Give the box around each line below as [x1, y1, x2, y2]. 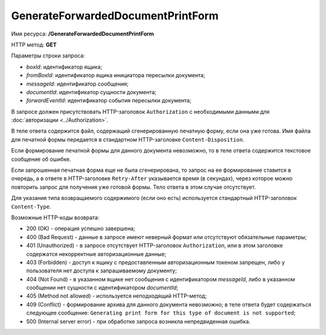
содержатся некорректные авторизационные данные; [26, 250, 167, 257]
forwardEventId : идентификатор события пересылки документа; [26, 97, 191, 104]
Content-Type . [11, 202, 51, 210]
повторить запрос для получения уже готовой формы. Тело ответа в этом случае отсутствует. [11, 183, 256, 190]
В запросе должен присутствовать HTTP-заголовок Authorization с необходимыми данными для [11, 108, 270, 115]
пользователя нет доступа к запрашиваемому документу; [26, 267, 177, 274]
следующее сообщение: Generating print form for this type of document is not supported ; [26, 309, 296, 316]
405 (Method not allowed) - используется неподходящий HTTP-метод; [26, 292, 207, 299]
